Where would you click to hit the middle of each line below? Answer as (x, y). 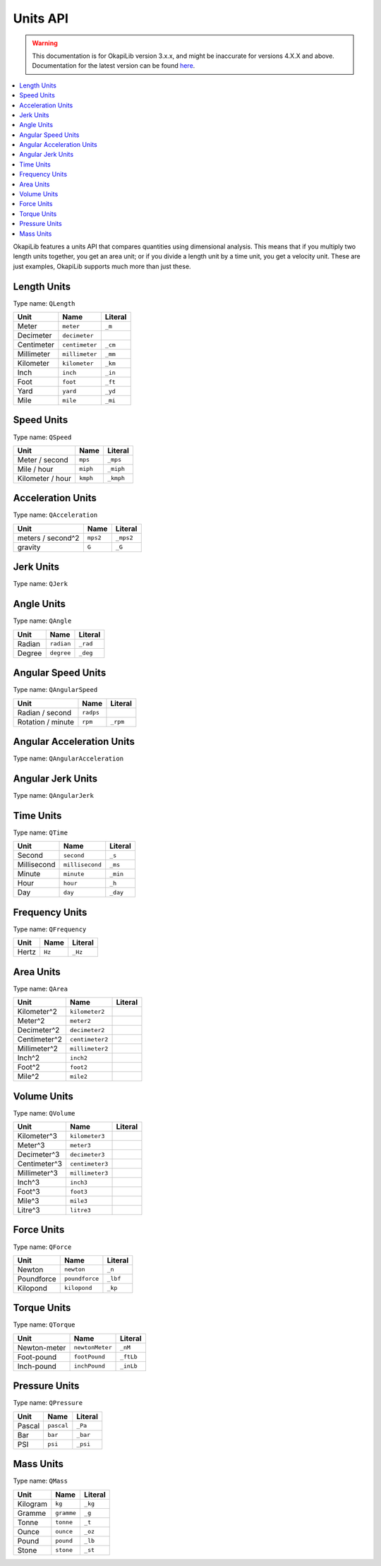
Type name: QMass (41, 1481)
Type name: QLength (44, 303)
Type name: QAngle (42, 621)
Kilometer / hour (44, 478)
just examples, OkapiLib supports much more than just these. (102, 266)
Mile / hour (35, 469)
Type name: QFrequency (50, 929)
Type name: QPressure (48, 1403)
